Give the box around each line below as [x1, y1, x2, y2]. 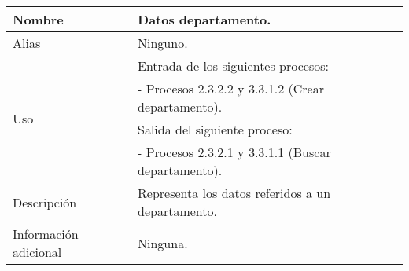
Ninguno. [138, 34, 188, 52]
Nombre [13, 10, 64, 28]
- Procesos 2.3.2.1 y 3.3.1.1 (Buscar [138, 143, 331, 161]
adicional [13, 243, 62, 261]
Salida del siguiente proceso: [138, 120, 293, 138]
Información [13, 225, 79, 243]
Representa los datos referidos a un [138, 184, 331, 202]
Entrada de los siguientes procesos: [138, 57, 329, 75]
